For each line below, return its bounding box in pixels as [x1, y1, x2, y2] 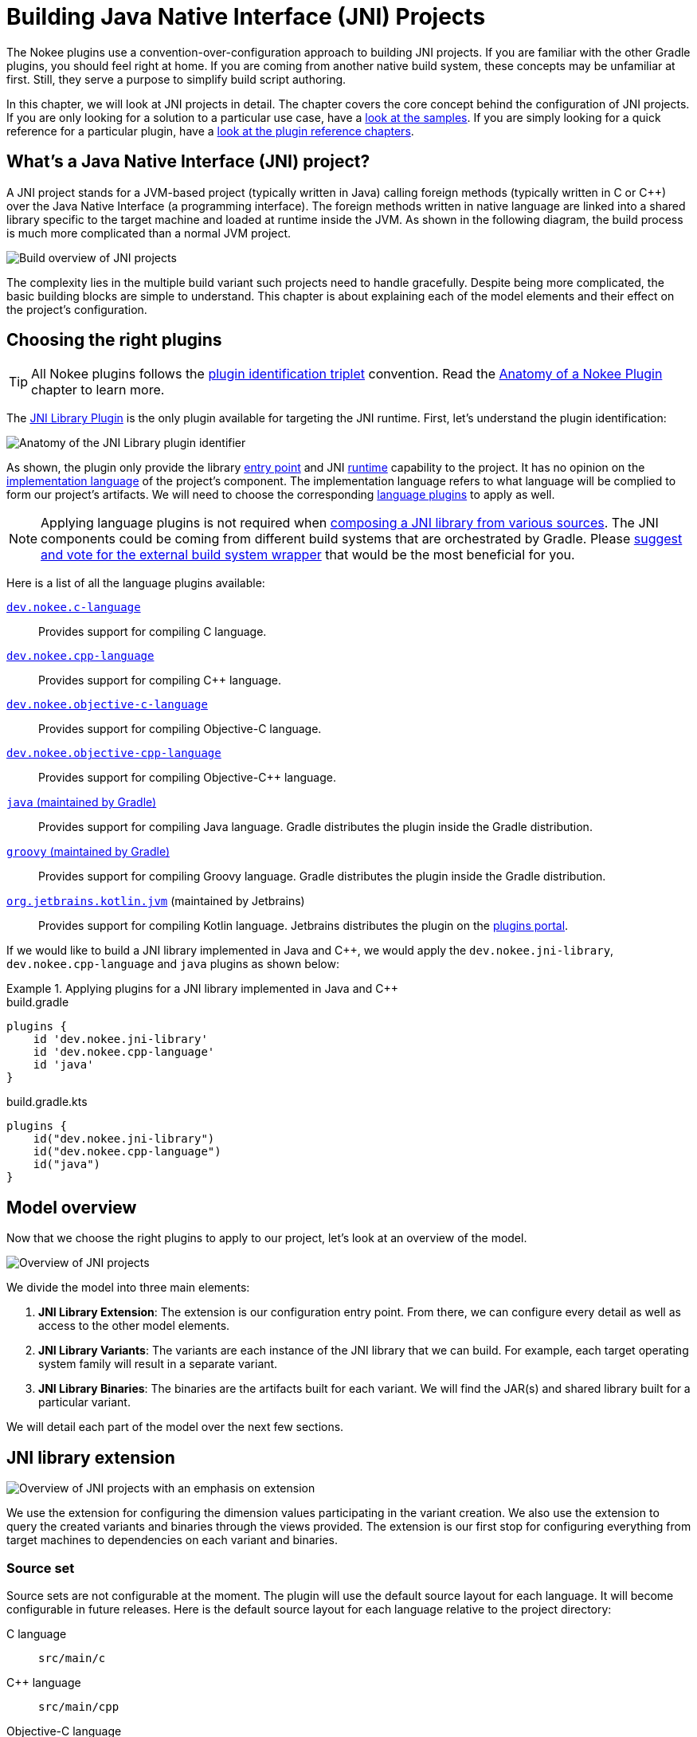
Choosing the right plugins [6, 330, 222, 351]
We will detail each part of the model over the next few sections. [6, 1420, 344, 1434]
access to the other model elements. [38, 1319, 230, 1333]
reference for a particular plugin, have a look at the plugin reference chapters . [6, 124, 414, 138]
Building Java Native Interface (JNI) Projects [6, 3, 486, 30]
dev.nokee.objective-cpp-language [6, 747, 221, 760]
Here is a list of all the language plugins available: [6, 576, 265, 590]
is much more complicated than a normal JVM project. [6, 225, 292, 240]
